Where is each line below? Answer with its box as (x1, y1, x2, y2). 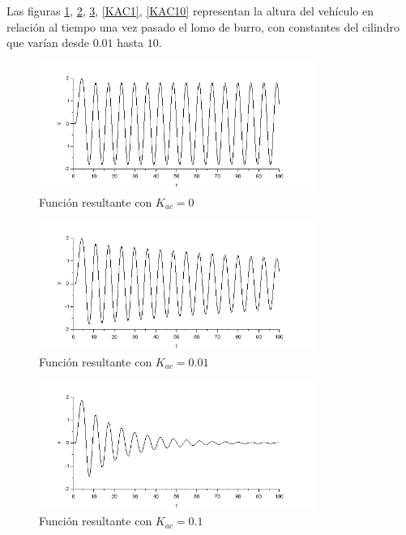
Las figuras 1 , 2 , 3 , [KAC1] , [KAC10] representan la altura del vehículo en (6, 2, 374, 19)
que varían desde (6, 34, 90, 51)
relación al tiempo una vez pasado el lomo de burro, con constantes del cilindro (6, 18, 400, 35)
